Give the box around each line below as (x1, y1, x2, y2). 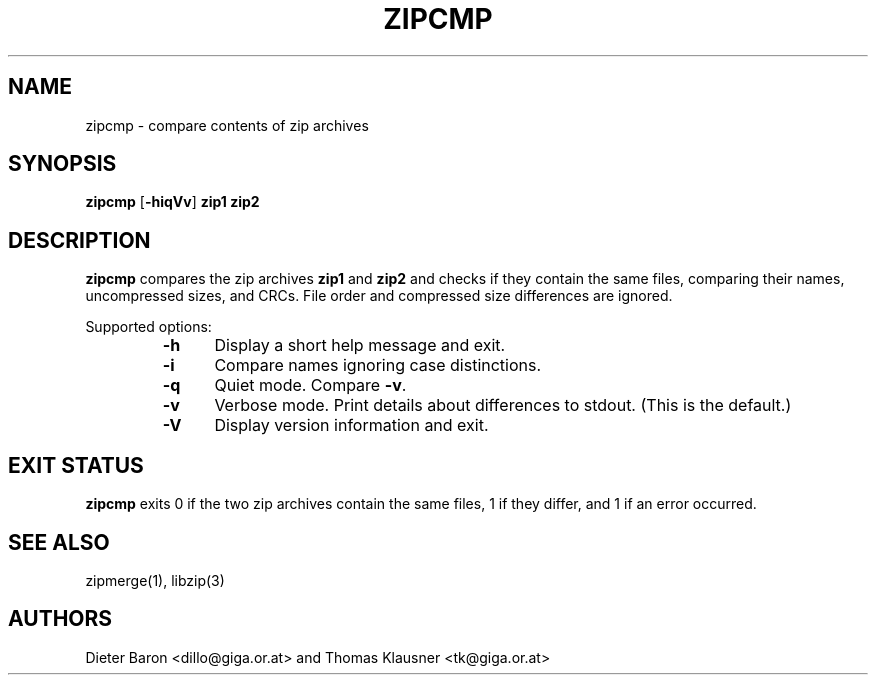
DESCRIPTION (8, 227, 151, 253)
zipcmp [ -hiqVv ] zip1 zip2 (85, 193, 260, 211)
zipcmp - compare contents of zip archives (85, 116, 369, 134)
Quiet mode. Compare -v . (214, 375, 407, 396)
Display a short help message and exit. (214, 335, 506, 356)
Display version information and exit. (214, 415, 489, 436)
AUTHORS (8, 606, 113, 632)
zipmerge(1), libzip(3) (85, 571, 225, 589)
